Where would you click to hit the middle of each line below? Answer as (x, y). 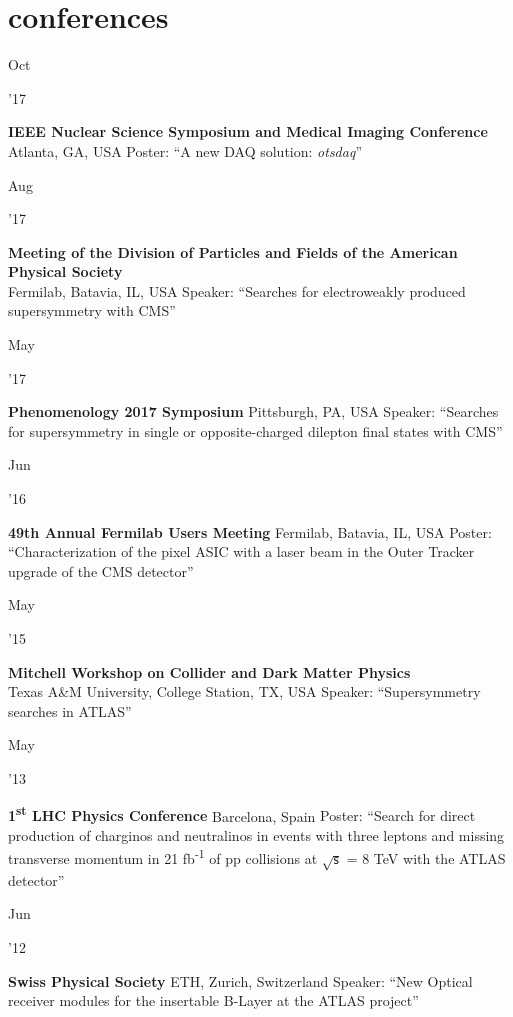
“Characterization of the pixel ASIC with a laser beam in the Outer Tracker (241, 551)
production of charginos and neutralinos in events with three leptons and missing (256, 834)
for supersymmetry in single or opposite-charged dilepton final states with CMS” (255, 430)
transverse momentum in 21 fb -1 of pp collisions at (163, 857)
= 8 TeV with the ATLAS (426, 858)
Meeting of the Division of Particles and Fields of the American (233, 251)
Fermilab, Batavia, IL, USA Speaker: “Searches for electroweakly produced (237, 290)
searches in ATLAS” (70, 710)
